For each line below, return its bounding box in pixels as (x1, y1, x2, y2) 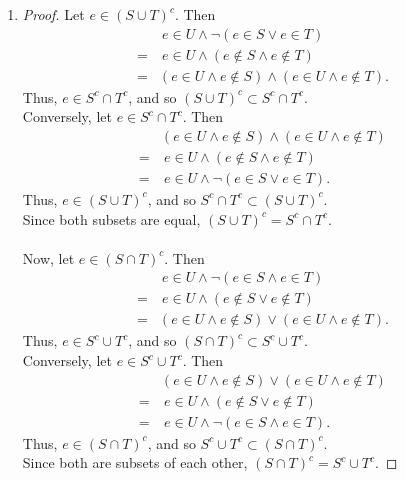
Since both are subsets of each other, (22, 452, 248, 473)
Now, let (22, 247, 75, 268)
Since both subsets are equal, (22, 208, 201, 229)
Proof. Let (22, 4, 85, 24)
